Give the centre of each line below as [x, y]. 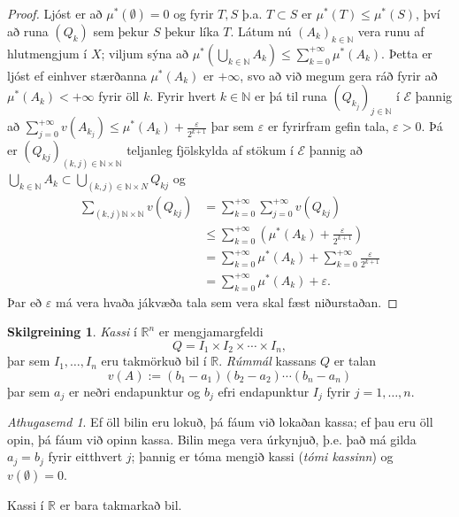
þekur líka [192, 31]
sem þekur [121, 31]
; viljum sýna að [145, 53]
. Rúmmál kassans [268, 361]
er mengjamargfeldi [211, 332]
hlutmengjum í [47, 53]
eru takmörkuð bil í [154, 361]
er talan [355, 361]
